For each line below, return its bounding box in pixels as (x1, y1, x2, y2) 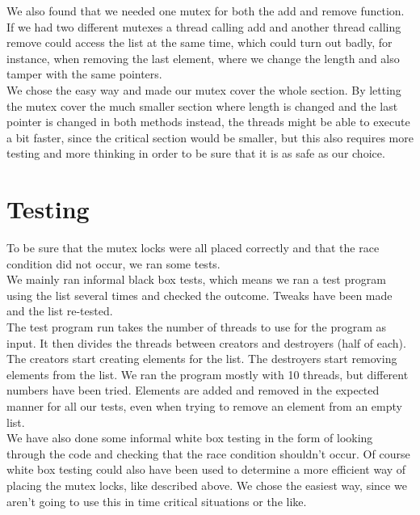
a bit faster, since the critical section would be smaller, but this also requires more (6, 129, 414, 146)
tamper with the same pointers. (6, 65, 162, 82)
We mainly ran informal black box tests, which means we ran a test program (6, 271, 386, 288)
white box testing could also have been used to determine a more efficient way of (6, 461, 406, 478)
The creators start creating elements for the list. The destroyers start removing (6, 350, 397, 367)
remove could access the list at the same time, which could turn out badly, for (6, 34, 393, 51)
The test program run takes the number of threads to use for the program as (6, 319, 387, 336)
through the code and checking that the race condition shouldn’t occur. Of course (6, 445, 410, 462)
